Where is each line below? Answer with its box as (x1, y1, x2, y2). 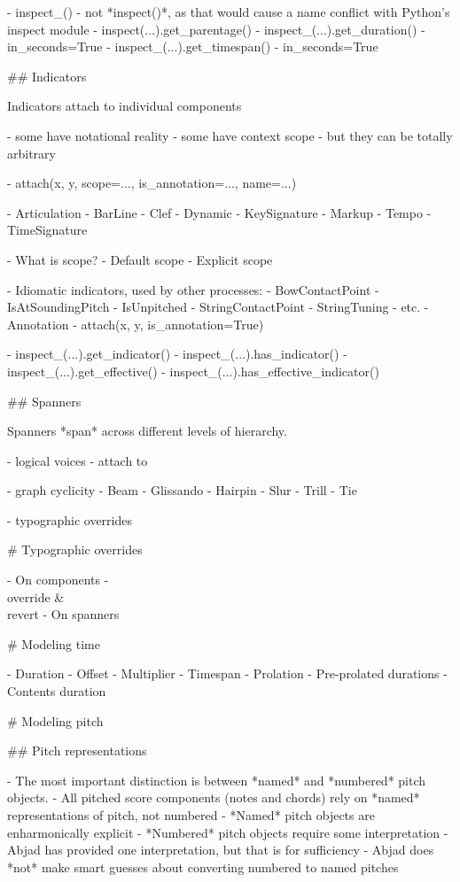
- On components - (7, 570, 109, 589)
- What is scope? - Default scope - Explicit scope (7, 250, 273, 268)
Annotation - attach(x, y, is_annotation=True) (7, 314, 264, 333)
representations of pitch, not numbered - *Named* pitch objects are (7, 806, 375, 824)
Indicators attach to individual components (7, 97, 242, 115)
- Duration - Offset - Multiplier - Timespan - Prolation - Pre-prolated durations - (7, 664, 448, 683)
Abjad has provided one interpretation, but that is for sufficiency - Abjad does (7, 840, 434, 859)
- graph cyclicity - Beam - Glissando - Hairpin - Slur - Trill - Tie (7, 481, 357, 499)
